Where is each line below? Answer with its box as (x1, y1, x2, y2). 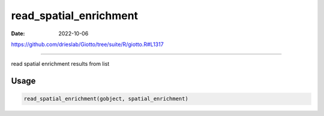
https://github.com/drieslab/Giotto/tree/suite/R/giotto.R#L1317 (11, 41, 164, 48)
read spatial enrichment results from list (11, 60, 110, 68)
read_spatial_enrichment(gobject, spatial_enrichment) (23, 96, 188, 102)
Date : (11, 30, 25, 37)
